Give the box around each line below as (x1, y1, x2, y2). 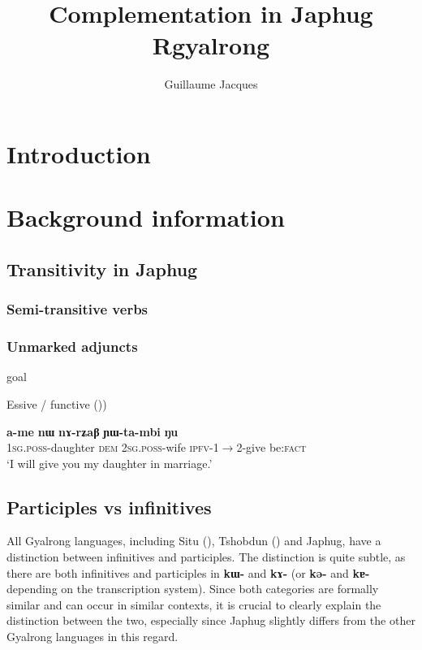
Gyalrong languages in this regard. (6, 628, 179, 645)
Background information (6, 201, 285, 234)
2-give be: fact (236, 439, 307, 456)
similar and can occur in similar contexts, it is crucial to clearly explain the (6, 596, 381, 613)
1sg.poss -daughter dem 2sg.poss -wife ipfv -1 (6, 439, 219, 456)
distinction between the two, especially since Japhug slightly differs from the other (6, 612, 416, 629)
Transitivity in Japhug (6, 256, 198, 281)
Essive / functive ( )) (6, 395, 107, 412)
